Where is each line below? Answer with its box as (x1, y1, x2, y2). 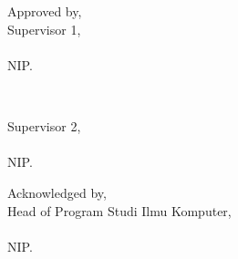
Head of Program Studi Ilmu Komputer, (7, 201, 232, 220)
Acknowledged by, (7, 182, 107, 202)
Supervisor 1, (7, 19, 81, 38)
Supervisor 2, (7, 117, 81, 136)
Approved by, (7, 2, 82, 21)
